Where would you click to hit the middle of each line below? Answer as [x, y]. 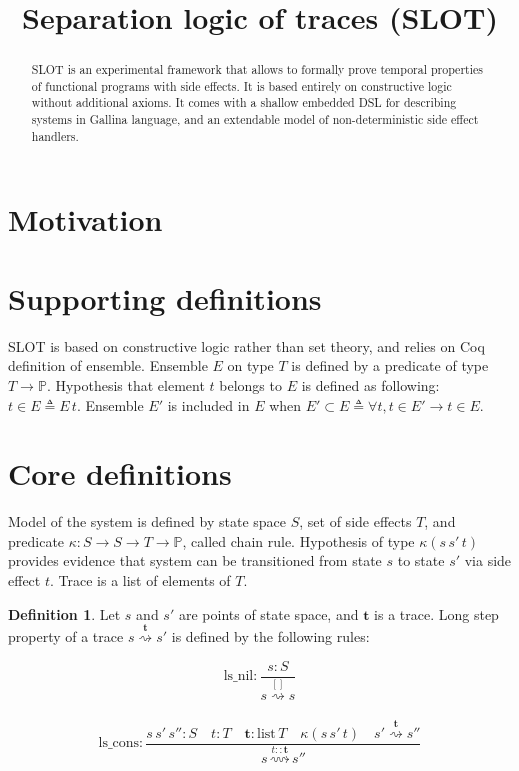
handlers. [55, 135]
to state [421, 560]
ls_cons [119, 743]
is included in [208, 404]
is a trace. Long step [436, 613]
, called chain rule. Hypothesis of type [298, 540]
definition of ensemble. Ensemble [108, 365]
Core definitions [120, 473]
